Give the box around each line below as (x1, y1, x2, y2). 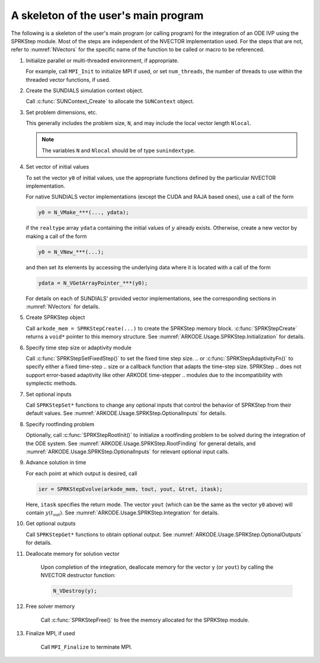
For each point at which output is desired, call (25, 469, 137, 477)
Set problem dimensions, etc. (25, 108, 98, 115)
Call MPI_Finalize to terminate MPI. (40, 643, 133, 651)
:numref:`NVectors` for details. (25, 303, 100, 310)
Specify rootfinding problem (25, 420, 95, 427)
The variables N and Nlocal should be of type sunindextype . (41, 147, 196, 154)
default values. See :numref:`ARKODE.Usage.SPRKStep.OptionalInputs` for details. (25, 410, 227, 417)
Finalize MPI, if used (25, 630, 75, 637)
